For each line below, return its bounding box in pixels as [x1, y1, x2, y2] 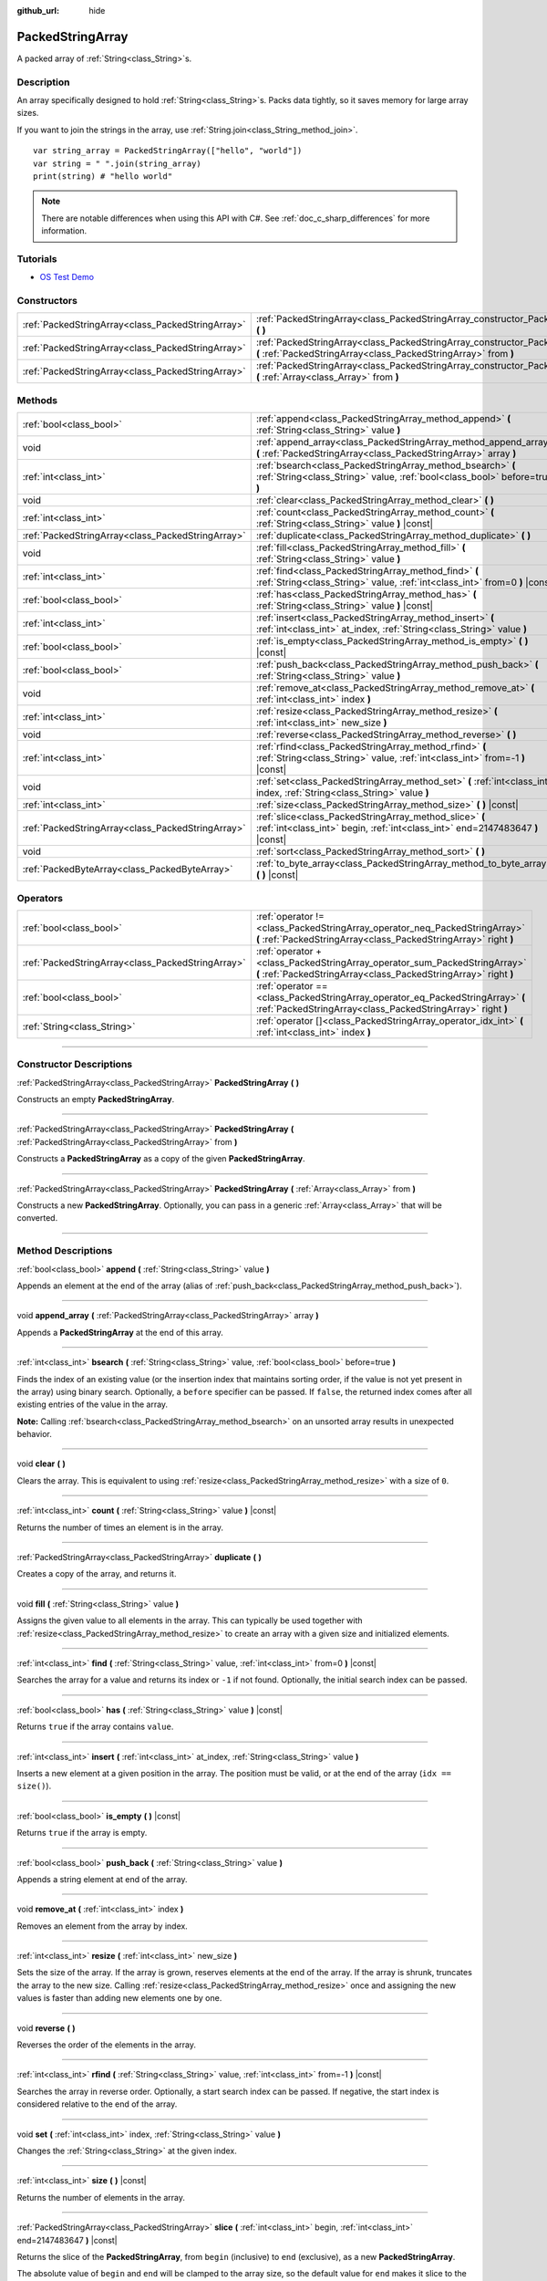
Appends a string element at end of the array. [16, 1873, 188, 1884]
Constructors [16, 295, 77, 307]
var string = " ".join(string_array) [33, 158, 202, 169]
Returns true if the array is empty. [16, 1828, 148, 1838]
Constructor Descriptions [16, 1058, 132, 1071]
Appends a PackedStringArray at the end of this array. [16, 1327, 223, 1338]
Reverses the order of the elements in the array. [16, 2039, 196, 2050]
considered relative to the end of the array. [16, 2099, 178, 2109]
